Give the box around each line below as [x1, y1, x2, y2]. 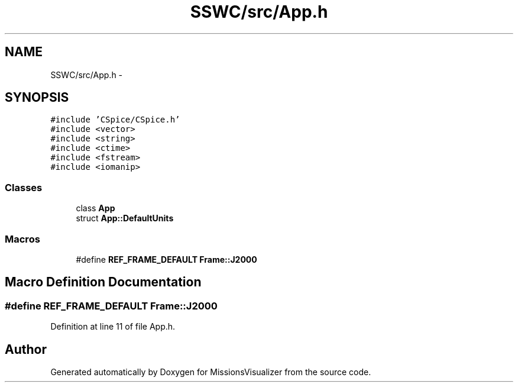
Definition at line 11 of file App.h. [50, 321, 176, 332]
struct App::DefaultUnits [76, 213, 174, 224]
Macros [5, 233, 40, 245]
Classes [5, 181, 43, 193]
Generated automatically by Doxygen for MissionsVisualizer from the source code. [50, 367, 371, 377]
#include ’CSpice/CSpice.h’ [50, 115, 180, 125]
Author [5, 341, 47, 357]
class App [76, 203, 115, 214]
